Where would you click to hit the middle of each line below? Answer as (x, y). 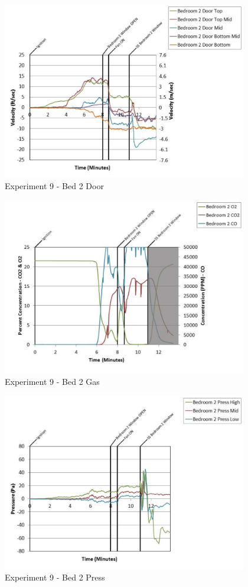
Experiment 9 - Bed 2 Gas (52, 382)
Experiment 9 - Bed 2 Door (54, 186)
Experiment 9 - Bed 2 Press (55, 577)
